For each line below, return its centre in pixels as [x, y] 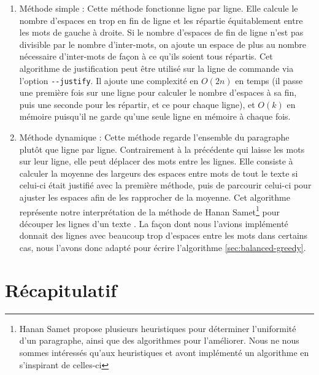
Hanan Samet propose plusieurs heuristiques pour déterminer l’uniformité [158, 328]
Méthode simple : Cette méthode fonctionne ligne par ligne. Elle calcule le [159, 8]
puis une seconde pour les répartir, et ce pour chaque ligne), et [137, 104]
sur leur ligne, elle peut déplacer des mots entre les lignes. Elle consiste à [156, 161]
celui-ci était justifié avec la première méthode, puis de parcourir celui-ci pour [165, 185]
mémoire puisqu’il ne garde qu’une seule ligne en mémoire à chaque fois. [155, 116]
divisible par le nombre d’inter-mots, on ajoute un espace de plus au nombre [163, 44]
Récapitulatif [61, 289]
